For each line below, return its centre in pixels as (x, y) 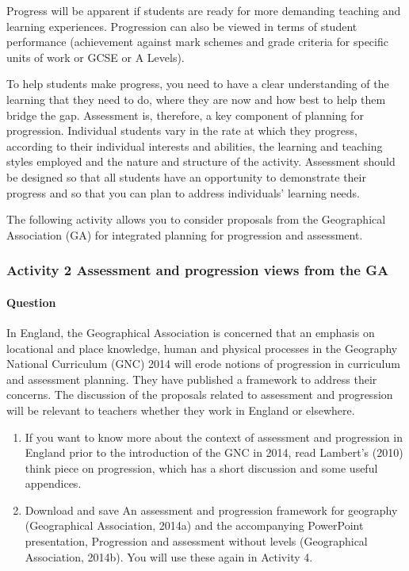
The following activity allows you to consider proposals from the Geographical (196, 219)
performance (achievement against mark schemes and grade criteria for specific (197, 42)
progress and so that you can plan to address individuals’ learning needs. (183, 192)
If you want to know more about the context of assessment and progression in (214, 437)
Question (31, 302)
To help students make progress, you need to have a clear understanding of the (198, 84)
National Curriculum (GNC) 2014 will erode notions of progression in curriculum (203, 364)
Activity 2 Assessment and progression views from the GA (198, 270)
